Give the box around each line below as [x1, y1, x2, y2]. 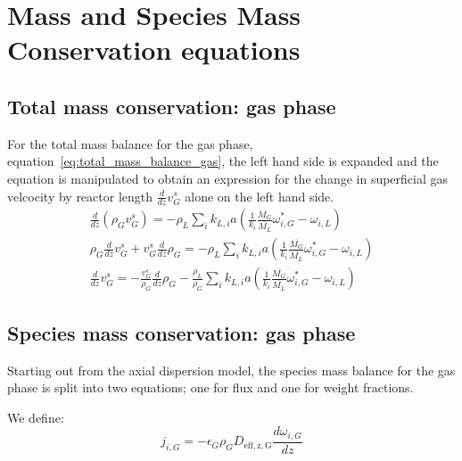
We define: [7, 407, 64, 426]
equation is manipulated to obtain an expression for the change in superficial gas [7, 169, 449, 187]
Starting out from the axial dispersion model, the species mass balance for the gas [7, 360, 456, 379]
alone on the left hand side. [185, 186, 334, 205]
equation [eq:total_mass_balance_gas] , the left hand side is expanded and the [7, 152, 439, 170]
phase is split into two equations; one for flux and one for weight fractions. [7, 378, 414, 397]
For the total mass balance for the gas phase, [7, 134, 253, 152]
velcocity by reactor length [7, 186, 153, 205]
